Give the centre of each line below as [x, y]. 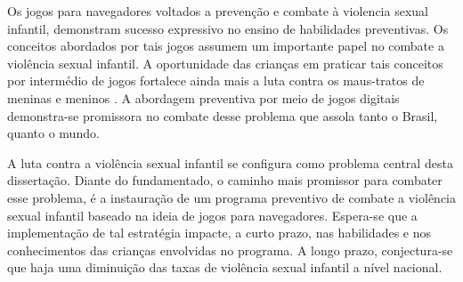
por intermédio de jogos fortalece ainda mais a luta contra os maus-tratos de [216, 81]
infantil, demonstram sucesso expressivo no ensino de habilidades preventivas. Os [228, 28]
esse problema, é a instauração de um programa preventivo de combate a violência [231, 197]
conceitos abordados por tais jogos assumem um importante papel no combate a [226, 46]
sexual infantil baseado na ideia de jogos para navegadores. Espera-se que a [212, 215]
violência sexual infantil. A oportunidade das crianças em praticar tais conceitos [225, 63]
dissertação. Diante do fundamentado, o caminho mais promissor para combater [225, 180]
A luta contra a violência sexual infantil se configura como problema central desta [230, 162]
